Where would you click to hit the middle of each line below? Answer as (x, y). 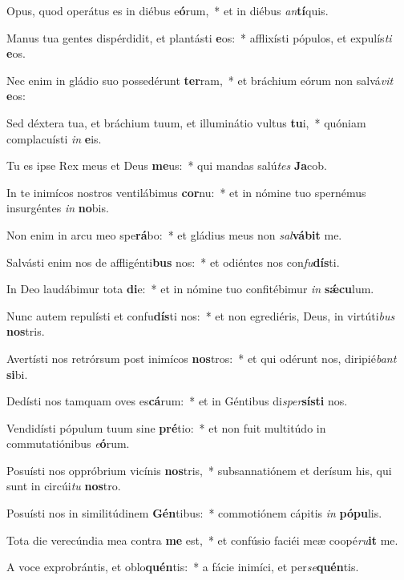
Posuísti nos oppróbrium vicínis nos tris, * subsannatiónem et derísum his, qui (199, 470)
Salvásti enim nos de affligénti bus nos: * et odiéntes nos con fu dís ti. (173, 262)
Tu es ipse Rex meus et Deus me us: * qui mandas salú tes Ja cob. (167, 165)
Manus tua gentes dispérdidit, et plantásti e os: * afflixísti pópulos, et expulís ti (199, 37)
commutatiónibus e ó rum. (68, 443)
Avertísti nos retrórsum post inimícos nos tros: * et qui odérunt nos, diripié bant (202, 358)
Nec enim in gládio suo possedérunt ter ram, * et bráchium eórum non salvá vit (200, 80)
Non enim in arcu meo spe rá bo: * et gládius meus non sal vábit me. (174, 234)
